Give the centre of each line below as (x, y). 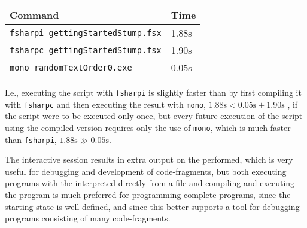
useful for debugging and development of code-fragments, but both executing (146, 171)
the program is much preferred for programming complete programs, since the (148, 194)
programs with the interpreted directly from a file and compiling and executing (150, 183)
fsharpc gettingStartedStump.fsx (86, 50)
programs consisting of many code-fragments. (88, 218)
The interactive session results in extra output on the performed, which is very (149, 159)
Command (34, 15)
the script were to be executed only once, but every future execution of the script (154, 116)
